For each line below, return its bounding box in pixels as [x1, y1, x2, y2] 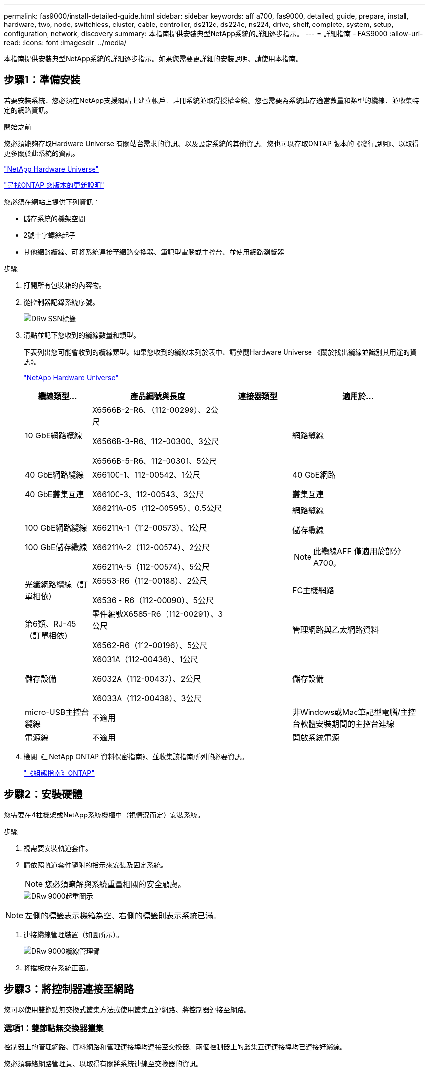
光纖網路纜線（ [25, 579, 80, 589]
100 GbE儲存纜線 [25, 542, 87, 552]
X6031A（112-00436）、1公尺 [92, 654, 198, 664]
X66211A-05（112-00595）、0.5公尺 [92, 503, 222, 513]
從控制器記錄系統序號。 [24, 297, 99, 306]
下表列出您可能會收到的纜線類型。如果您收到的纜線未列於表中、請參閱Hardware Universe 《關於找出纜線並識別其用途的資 [24, 347, 417, 356]
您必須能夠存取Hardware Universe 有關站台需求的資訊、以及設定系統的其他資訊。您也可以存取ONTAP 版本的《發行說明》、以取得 [4, 139, 419, 148]
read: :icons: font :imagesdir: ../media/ [4, 38, 127, 47]
